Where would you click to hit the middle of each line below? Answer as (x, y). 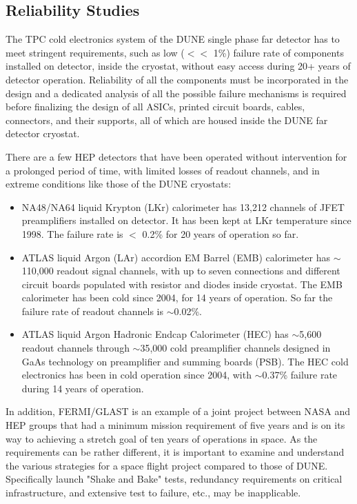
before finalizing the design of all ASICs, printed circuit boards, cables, (155, 107)
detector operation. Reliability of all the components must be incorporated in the (177, 79)
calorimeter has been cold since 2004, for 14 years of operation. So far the (177, 298)
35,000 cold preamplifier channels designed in (235, 348)
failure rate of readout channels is (93, 311)
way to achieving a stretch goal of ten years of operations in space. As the (162, 438)
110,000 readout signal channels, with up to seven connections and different (181, 271)
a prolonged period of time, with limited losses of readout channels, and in (163, 170)
